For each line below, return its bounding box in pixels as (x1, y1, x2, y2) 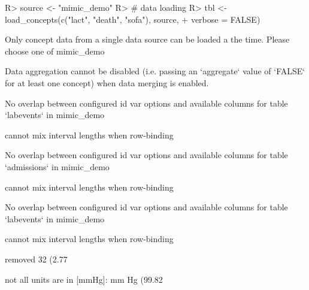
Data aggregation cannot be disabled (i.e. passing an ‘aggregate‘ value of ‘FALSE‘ (5, 65, 305, 77)
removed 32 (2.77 (5, 252, 68, 265)
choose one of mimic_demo (5, 44, 105, 57)
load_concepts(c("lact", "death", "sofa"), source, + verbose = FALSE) (5, 13, 260, 25)
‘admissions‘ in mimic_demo (5, 160, 110, 173)
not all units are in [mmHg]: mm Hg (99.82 (5, 273, 163, 285)
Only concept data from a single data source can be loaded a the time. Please (5, 33, 290, 46)
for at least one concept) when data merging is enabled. (5, 76, 209, 89)
